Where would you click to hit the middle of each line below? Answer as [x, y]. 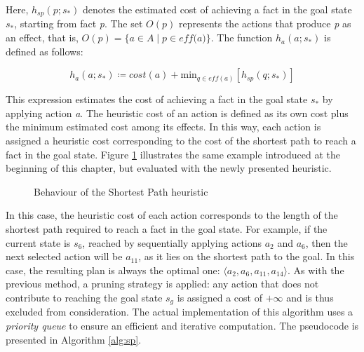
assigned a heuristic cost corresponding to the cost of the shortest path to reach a [181, 141]
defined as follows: [45, 51]
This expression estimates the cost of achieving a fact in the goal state [157, 99]
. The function [242, 38]
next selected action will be [64, 256]
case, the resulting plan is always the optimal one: [113, 270]
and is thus [310, 297]
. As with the [316, 270]
